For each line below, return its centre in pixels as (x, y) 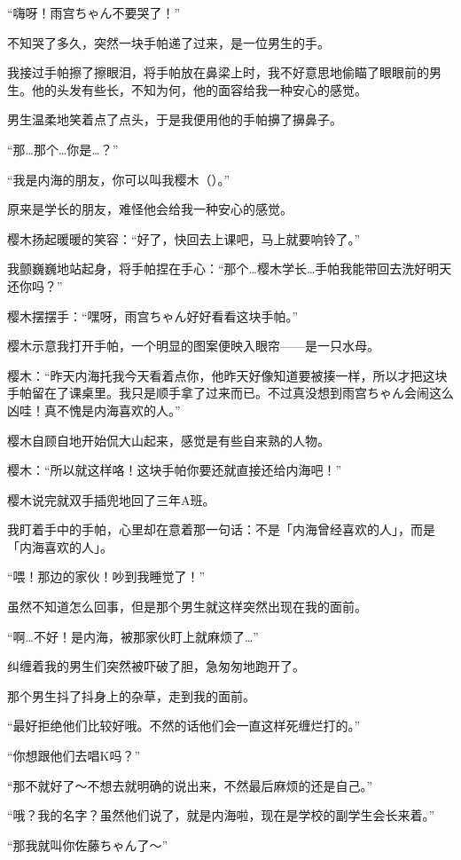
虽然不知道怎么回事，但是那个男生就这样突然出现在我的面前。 (187, 607)
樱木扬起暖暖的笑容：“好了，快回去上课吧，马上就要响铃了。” (184, 238)
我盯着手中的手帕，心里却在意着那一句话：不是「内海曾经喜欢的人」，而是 (221, 529)
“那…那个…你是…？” (63, 149)
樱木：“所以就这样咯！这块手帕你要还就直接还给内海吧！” (175, 470)
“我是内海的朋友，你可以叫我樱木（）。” (119, 179)
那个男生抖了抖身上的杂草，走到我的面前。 (131, 695)
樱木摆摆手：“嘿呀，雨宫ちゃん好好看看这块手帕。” (153, 316)
